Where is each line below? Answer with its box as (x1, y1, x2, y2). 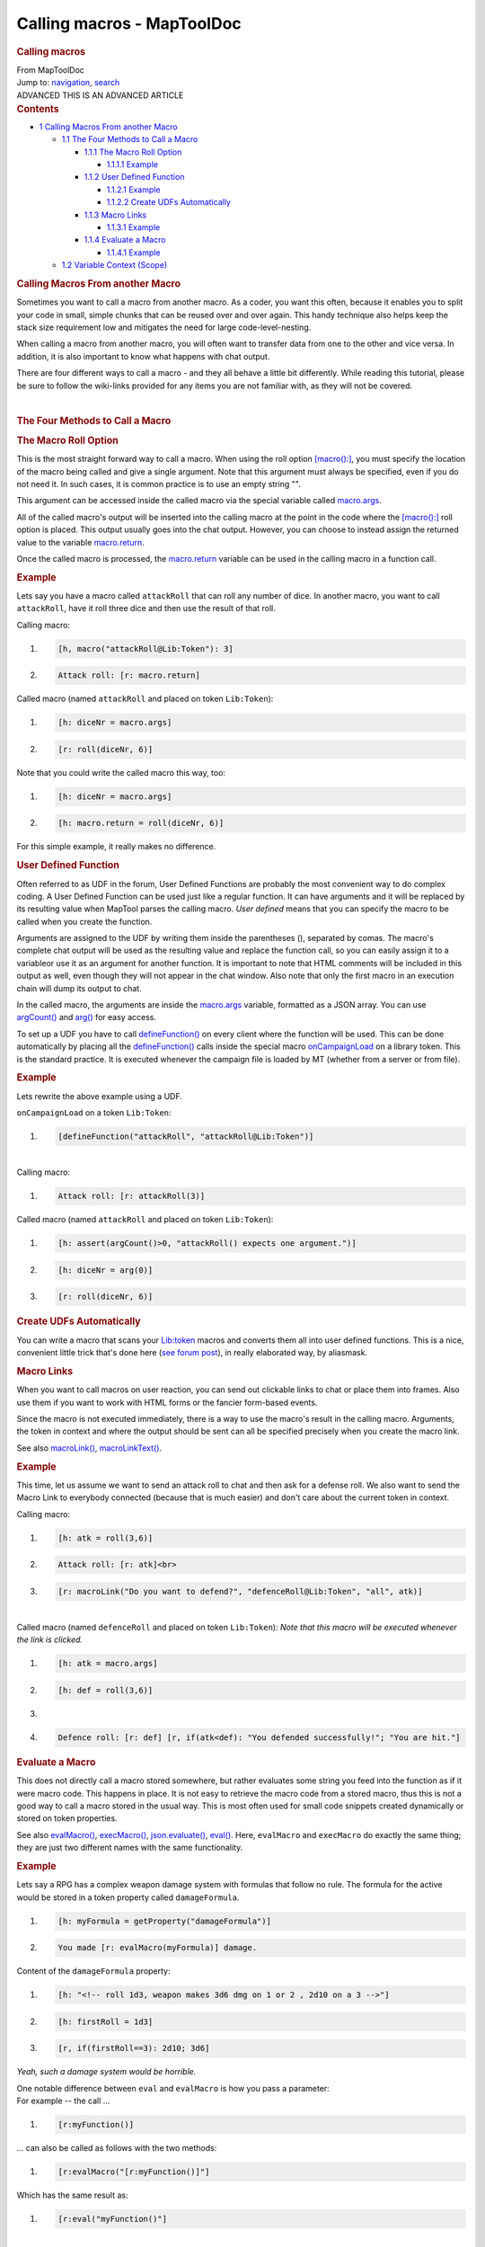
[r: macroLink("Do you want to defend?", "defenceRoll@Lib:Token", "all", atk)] (57, 1586, 423, 1596)
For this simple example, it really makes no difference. (16, 841, 216, 852)
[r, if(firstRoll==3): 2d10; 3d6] (57, 2043, 210, 2054)
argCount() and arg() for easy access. (16, 1012, 157, 1023)
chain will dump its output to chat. (16, 982, 143, 993)
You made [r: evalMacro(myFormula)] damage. (57, 1942, 258, 1953)
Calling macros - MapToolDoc (16, 13, 242, 33)
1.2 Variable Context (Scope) (61, 260, 168, 271)
